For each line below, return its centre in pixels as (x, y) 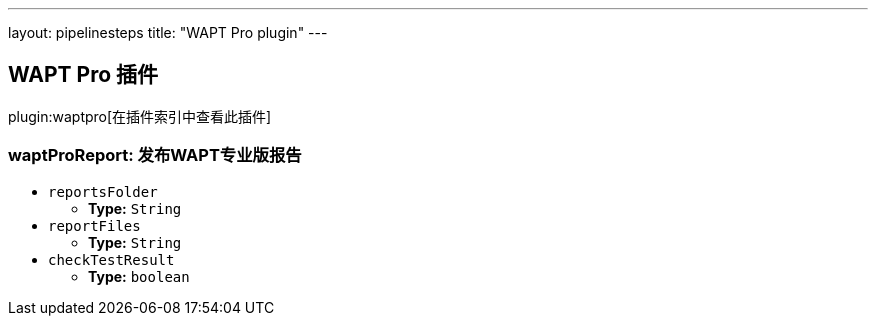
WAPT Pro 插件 (83, 75)
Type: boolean (139, 276)
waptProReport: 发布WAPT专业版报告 (155, 155)
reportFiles (94, 225)
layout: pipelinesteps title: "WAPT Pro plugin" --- (168, 32)
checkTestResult (111, 259)
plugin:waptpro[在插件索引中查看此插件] (140, 116)
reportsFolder (103, 191)
